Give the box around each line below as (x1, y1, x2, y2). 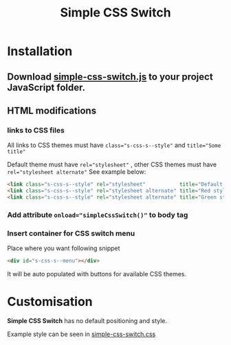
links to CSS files (7, 125, 65, 135)
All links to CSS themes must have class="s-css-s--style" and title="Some (7, 141, 221, 149)
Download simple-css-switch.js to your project (7, 71, 213, 82)
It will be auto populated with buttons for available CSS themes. (7, 269, 187, 278)
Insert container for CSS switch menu (7, 228, 135, 238)
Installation (7, 43, 73, 59)
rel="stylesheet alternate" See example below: (7, 168, 146, 176)
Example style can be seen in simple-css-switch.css (7, 330, 156, 338)
